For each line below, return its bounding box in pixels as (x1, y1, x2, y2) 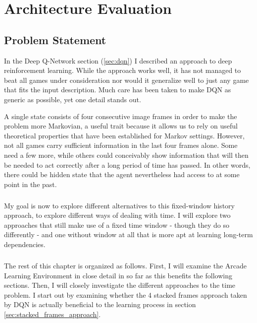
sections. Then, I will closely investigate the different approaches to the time (4, 280, 236, 290)
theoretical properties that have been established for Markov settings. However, (4, 130, 245, 140)
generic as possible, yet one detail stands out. (4, 94, 141, 104)
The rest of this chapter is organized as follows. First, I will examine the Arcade (4, 260, 247, 271)
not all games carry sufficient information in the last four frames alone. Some (4, 140, 238, 150)
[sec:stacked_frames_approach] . (4, 309, 101, 319)
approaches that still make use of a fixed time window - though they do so (4, 219, 229, 230)
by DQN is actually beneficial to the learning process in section (4, 299, 196, 310)
